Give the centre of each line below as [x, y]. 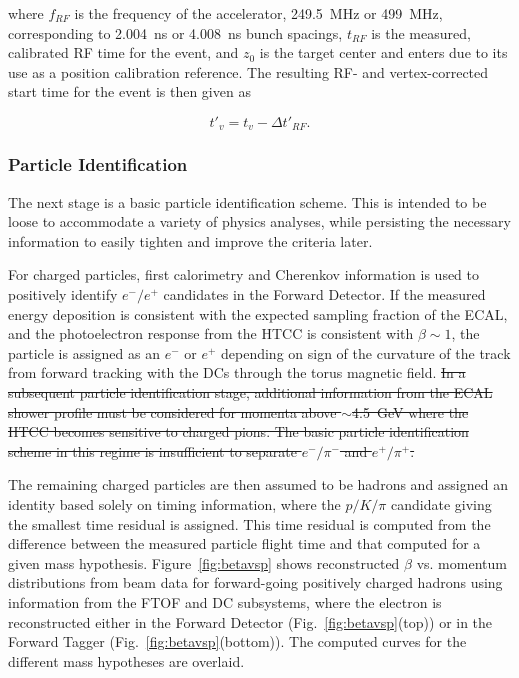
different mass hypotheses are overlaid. [126, 660]
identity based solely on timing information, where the [174, 503]
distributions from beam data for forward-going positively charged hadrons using [255, 582]
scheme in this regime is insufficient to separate [152, 450]
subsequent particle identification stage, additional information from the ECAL [250, 391]
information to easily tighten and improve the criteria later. [190, 240]
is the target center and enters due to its [383, 52]
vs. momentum [461, 562]
